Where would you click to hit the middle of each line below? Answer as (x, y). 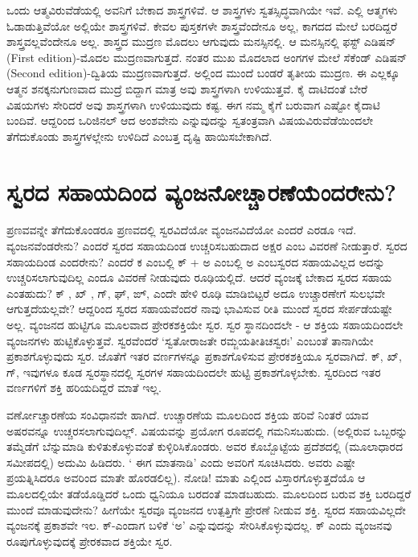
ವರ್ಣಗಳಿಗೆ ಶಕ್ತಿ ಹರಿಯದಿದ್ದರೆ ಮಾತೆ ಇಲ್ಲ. (84, 388)
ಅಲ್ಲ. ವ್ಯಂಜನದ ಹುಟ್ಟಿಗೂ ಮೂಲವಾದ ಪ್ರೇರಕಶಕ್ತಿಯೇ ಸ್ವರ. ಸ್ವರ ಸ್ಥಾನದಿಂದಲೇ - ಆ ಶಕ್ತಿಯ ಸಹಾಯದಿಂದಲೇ (205, 325)
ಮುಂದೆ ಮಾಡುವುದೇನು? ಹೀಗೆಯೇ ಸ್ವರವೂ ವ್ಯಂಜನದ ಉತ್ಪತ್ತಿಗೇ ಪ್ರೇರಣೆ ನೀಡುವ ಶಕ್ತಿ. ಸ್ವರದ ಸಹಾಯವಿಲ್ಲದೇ (206, 509)
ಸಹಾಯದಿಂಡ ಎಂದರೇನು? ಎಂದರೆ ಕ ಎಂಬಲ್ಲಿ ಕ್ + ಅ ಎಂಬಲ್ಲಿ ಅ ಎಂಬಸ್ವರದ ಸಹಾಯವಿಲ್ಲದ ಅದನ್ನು (196, 261)
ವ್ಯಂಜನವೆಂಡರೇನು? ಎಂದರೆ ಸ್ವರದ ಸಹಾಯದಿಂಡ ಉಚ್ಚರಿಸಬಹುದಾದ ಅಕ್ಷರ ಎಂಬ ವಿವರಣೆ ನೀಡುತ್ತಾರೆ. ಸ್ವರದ (207, 246)
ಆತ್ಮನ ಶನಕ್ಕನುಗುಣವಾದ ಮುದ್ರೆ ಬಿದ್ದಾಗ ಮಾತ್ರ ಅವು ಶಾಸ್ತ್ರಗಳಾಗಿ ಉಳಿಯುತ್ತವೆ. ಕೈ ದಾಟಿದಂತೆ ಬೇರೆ (187, 88)
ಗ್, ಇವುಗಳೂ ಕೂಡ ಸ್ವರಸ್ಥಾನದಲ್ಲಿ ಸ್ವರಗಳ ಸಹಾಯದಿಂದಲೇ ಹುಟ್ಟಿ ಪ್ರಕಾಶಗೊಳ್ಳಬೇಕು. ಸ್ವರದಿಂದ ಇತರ (194, 371)
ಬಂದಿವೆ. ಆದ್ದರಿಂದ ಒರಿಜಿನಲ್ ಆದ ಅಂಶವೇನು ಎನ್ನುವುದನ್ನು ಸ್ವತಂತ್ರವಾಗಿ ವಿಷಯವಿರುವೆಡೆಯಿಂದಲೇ (190, 120)
